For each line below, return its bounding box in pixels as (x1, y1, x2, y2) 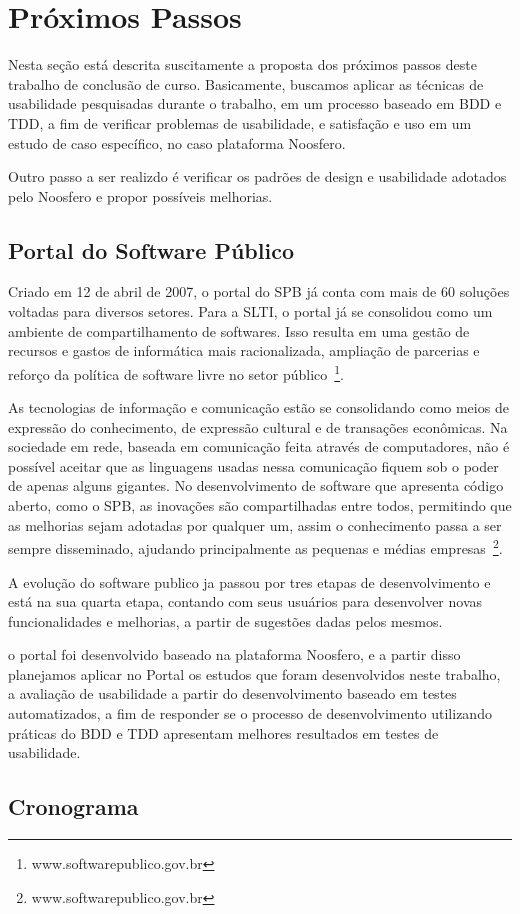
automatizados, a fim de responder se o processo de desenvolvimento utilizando (8, 703, 492, 724)
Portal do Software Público (8, 234, 294, 265)
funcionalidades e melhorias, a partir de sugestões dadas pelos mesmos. (8, 610, 443, 631)
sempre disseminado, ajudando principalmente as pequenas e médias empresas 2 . (8, 535, 503, 558)
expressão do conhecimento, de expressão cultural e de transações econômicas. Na (8, 416, 508, 437)
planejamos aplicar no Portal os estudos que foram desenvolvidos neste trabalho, (8, 663, 501, 684)
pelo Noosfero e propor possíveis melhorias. (8, 185, 273, 206)
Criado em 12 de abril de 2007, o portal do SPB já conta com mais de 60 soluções (8, 281, 510, 302)
